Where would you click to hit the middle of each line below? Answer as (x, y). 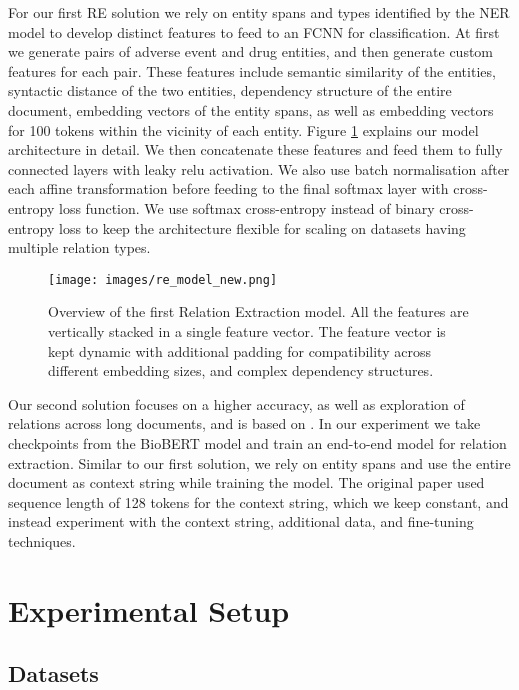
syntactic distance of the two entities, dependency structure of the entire (230, 90)
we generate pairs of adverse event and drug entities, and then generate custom (251, 51)
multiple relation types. (79, 247)
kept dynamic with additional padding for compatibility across (239, 350)
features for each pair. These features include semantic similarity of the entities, (252, 70)
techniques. (42, 540)
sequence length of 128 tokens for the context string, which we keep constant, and (258, 501)
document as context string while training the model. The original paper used (246, 482)
